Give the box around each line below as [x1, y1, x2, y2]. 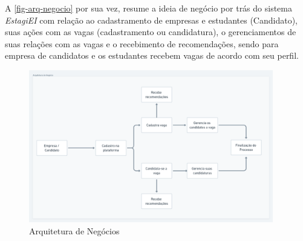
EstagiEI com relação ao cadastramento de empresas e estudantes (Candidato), [5, 13, 298, 26]
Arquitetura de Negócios [29, 224, 120, 237]
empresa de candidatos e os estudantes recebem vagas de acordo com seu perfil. [5, 49, 299, 62]
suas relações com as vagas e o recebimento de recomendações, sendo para [5, 37, 279, 50]
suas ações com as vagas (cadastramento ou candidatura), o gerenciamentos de [5, 25, 296, 38]
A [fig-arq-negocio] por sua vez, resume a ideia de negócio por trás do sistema [5, 2, 292, 14]
